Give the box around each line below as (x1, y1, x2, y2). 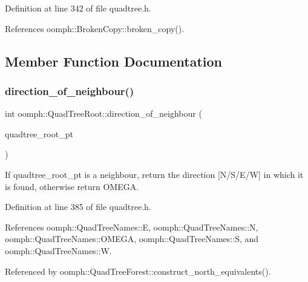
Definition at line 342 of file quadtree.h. (5, 2, 151, 14)
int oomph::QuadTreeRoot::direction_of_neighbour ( (5, 107, 202, 120)
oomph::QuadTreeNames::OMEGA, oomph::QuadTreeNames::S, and (5, 232, 259, 245)
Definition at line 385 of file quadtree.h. (5, 200, 151, 213)
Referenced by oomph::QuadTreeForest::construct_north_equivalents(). (5, 264, 271, 277)
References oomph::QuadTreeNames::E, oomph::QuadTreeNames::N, (5, 220, 258, 233)
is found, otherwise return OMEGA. (5, 180, 139, 192)
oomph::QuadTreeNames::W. (5, 244, 112, 257)
